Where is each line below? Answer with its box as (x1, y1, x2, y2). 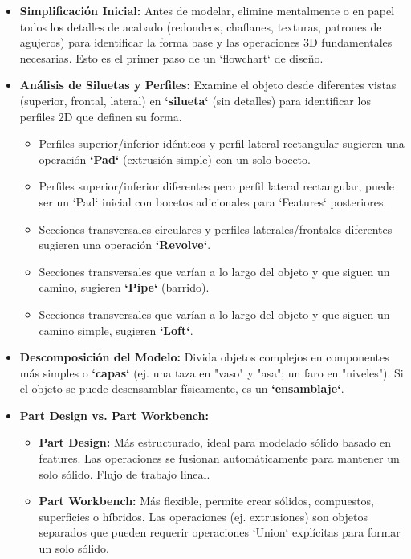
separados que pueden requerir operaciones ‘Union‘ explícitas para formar (39, 524, 401, 541)
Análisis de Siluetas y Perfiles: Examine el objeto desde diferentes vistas (19, 76, 397, 93)
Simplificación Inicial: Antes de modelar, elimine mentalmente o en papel (19, 2, 395, 18)
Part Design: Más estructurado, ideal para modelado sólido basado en (39, 434, 391, 451)
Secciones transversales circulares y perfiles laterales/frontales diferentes (39, 220, 393, 237)
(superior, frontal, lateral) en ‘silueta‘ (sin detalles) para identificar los (19, 92, 371, 108)
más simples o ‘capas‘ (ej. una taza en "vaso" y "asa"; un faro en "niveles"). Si (19, 364, 404, 381)
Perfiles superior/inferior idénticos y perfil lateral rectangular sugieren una (39, 135, 405, 152)
